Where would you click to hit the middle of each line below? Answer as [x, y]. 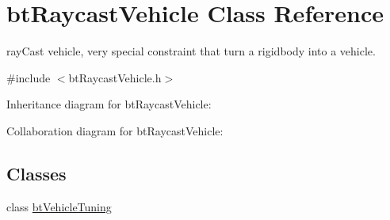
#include [29, 77]
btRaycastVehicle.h [115, 77]
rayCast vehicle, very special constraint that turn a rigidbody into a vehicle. [191, 51]
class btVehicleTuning [59, 206]
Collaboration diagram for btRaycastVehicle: [115, 130]
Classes [36, 173]
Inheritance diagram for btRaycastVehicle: [109, 104]
